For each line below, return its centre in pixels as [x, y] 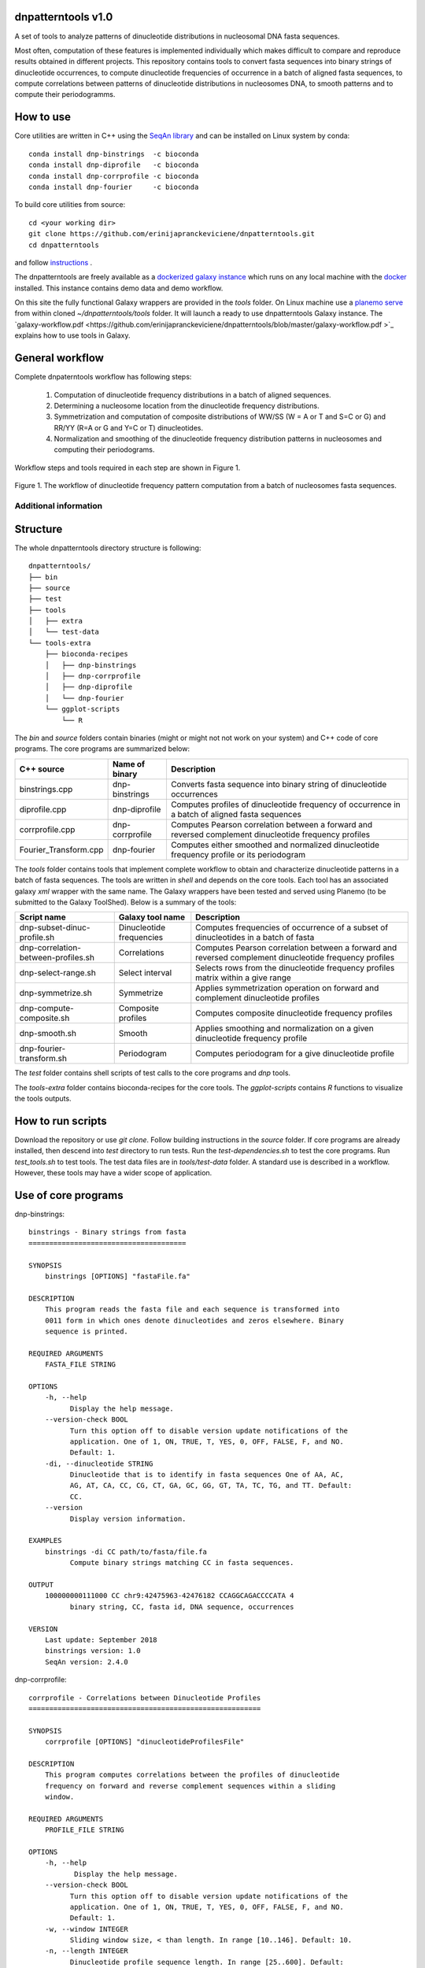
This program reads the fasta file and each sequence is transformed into [192, 1310]
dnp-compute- [46, 1008]
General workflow [59, 358]
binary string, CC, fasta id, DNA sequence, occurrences [182, 1607]
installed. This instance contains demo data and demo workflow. [119, 288]
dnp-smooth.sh [48, 1034]
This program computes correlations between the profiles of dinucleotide [192, 1775]
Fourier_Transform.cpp [61, 849]
